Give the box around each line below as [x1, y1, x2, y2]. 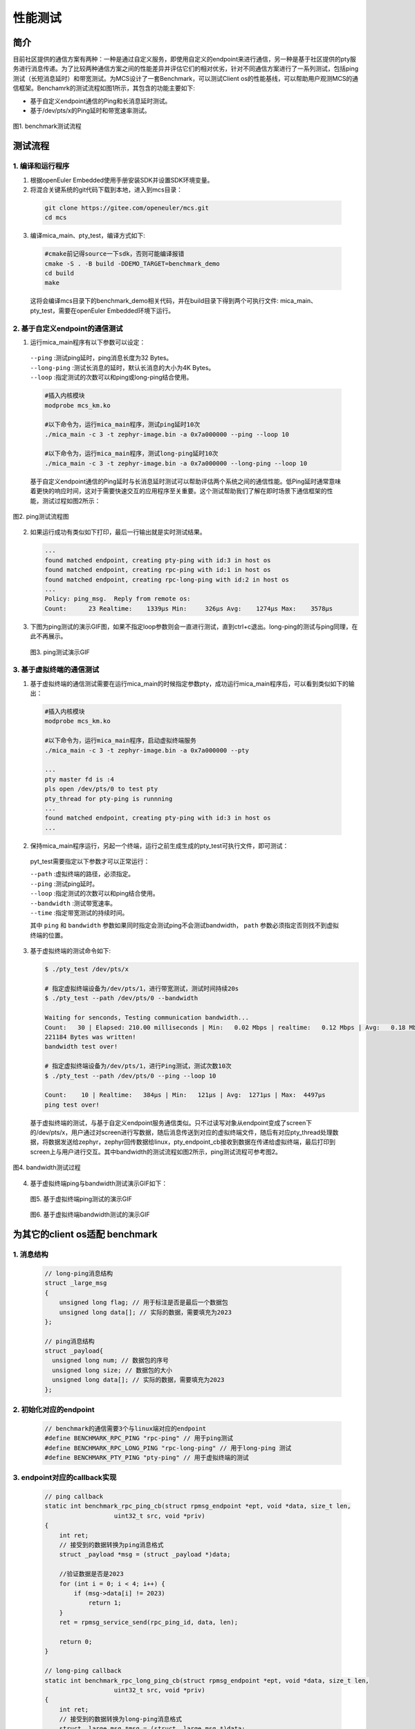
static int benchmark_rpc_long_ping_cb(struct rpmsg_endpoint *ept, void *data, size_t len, [44, 1676, 369, 1684]
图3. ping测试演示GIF [30, 647, 90, 656]
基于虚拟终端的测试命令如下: [30, 947, 111, 955]
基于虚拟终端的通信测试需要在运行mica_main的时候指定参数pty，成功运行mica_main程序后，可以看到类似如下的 [30, 679, 349, 687]
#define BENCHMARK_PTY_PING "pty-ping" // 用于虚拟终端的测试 [44, 1453, 249, 1461]
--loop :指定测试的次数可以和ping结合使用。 [30, 889, 159, 898]
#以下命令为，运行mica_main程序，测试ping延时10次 [44, 420, 201, 429]
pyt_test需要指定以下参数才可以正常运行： [30, 858, 150, 866]
